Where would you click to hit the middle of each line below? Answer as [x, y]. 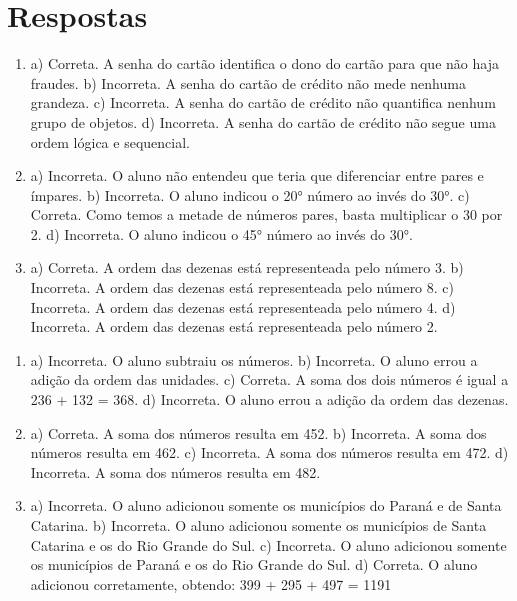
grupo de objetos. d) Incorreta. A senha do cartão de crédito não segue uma [263, 121]
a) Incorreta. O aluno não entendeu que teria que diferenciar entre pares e [257, 175]
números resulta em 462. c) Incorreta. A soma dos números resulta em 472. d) [269, 452]
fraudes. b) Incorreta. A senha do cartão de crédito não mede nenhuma [248, 82]
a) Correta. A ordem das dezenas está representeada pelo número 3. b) [247, 267]
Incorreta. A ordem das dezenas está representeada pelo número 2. [234, 326]
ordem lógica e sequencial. [110, 141]
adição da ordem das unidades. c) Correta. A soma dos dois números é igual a [269, 379]
